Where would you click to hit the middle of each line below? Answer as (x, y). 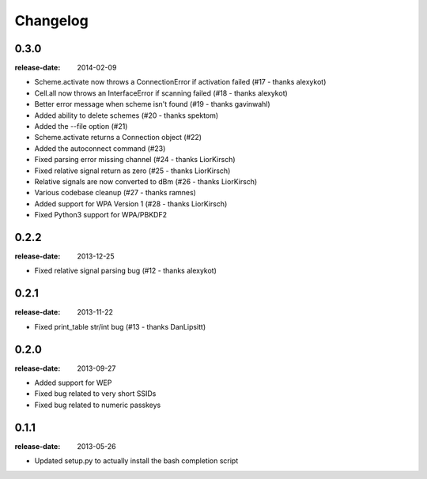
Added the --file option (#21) (81, 126)
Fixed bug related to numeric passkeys (98, 405)
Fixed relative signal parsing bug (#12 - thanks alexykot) (126, 271)
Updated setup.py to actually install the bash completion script (136, 461)
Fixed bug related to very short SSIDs (95, 394)
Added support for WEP (73, 383)
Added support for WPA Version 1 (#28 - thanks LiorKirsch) (131, 204)
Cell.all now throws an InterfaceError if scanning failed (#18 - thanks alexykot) (161, 93)
